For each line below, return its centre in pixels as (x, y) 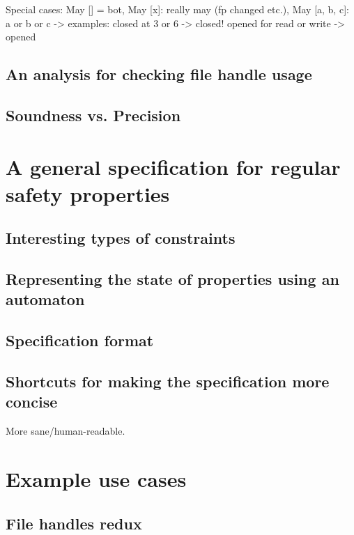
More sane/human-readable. (66, 431)
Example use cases (96, 479)
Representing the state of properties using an (172, 279)
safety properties (88, 193)
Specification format (80, 340)
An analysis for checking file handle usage (159, 74)
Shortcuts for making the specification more (168, 381)
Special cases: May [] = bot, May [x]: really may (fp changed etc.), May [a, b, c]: (177, 9)
